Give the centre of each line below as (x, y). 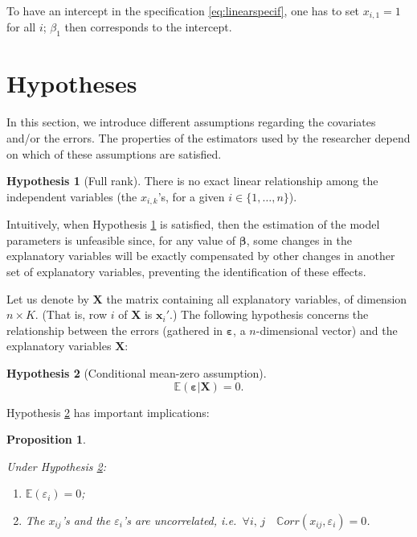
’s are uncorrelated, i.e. (180, 520)
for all (21, 27)
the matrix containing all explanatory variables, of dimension (257, 298)
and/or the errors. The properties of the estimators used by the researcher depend (208, 137)
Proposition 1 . (46, 439)
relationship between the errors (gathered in (115, 330)
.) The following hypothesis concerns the (269, 314)
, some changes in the (299, 240)
